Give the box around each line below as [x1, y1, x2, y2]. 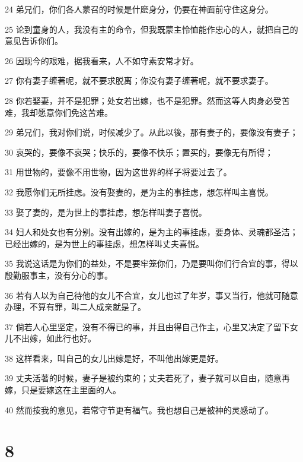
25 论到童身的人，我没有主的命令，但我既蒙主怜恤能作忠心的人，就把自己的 [5, 23, 298, 35]
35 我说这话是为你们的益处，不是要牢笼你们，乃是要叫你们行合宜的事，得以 [5, 257, 298, 270]
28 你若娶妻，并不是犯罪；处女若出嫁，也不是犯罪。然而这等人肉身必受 [5, 94, 282, 106]
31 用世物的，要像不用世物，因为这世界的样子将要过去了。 [5, 166, 232, 178]
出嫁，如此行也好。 [21, 332, 96, 344]
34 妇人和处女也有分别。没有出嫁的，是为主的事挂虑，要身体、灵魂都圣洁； [5, 226, 298, 238]
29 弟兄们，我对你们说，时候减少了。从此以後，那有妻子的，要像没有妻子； [5, 126, 298, 138]
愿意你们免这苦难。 [37, 106, 113, 118]
